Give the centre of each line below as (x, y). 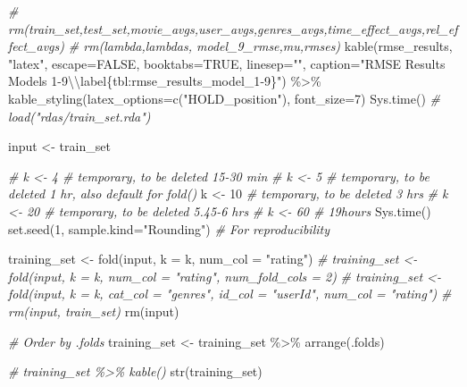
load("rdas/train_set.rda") (79, 116)
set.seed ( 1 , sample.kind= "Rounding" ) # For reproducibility (169, 228)
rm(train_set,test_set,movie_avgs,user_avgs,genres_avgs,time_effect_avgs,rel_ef (233, 28)
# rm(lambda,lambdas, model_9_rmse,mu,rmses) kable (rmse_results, (260, 46)
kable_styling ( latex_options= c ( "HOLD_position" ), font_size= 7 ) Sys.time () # (225, 98)
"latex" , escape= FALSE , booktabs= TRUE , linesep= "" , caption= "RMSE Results (227, 63)
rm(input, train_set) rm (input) (94, 311)
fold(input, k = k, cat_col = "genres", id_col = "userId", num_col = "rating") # (230, 294)
